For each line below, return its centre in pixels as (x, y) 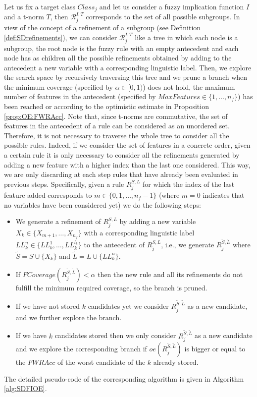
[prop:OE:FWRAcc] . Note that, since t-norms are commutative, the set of (116, 116)
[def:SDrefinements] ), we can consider (61, 37)
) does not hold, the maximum (189, 86)
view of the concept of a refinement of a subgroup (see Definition (103, 28)
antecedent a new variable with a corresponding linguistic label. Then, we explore (128, 67)
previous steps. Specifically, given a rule (64, 184)
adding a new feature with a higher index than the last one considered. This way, (127, 164)
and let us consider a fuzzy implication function (172, 6)
